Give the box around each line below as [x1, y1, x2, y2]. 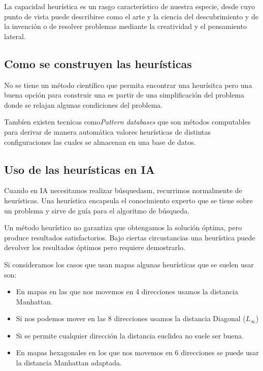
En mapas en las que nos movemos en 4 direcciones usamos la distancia [16, 286, 238, 297]
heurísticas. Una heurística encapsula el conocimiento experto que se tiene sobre [4, 195, 253, 205]
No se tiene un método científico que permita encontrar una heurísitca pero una [4, 79, 252, 90]
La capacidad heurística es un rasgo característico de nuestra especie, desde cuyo [4, 1, 255, 11]
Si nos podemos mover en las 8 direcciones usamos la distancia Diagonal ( [16, 313, 246, 324]
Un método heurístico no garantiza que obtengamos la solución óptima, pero [4, 222, 242, 233]
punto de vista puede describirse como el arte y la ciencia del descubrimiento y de [4, 11, 258, 21]
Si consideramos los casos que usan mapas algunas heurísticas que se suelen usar [4, 259, 254, 269]
